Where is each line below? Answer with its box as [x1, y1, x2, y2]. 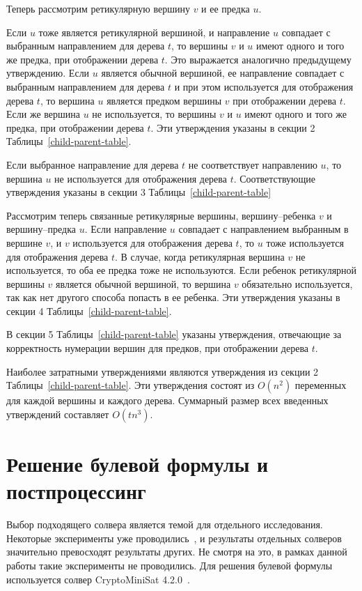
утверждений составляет [6, 406, 109, 421]
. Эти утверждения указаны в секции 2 [150, 120, 315, 135]
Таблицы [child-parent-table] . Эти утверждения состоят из [6, 378, 255, 392]
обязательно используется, [242, 276, 353, 291]
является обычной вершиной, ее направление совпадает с [101, 66, 345, 80]
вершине [6, 235, 42, 250]
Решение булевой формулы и [6, 450, 269, 478]
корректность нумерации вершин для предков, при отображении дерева [6, 341, 309, 355]
